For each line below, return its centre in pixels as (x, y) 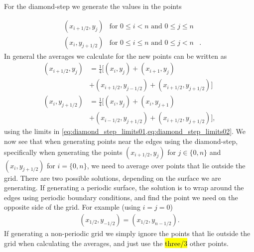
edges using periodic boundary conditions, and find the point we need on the (121, 197)
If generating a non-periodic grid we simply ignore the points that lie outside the (127, 233)
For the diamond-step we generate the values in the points (93, 6)
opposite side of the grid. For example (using (72, 207)
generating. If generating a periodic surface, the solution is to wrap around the (124, 188)
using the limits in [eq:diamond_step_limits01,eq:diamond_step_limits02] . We (125, 131)
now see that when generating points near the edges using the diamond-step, (121, 141)
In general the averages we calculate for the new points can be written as (116, 56)
